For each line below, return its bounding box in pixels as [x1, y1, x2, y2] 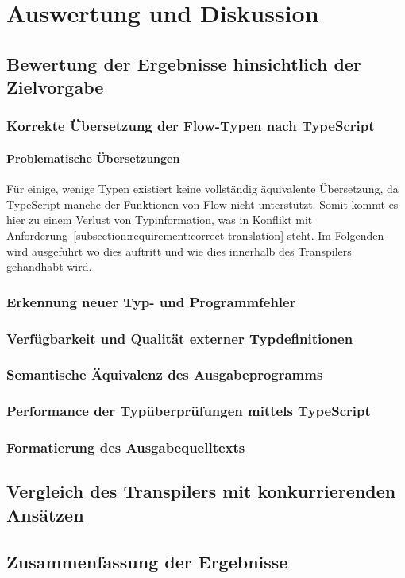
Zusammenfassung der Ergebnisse [6, 549, 288, 573]
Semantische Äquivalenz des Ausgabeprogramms [6, 364, 323, 384]
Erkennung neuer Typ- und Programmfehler [6, 291, 296, 311]
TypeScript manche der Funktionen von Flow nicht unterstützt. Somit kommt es [6, 195, 399, 212]
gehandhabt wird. [6, 258, 92, 275]
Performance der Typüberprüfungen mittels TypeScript [6, 401, 371, 421]
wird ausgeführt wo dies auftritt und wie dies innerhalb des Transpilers [6, 242, 352, 259]
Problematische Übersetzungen [6, 149, 180, 166]
